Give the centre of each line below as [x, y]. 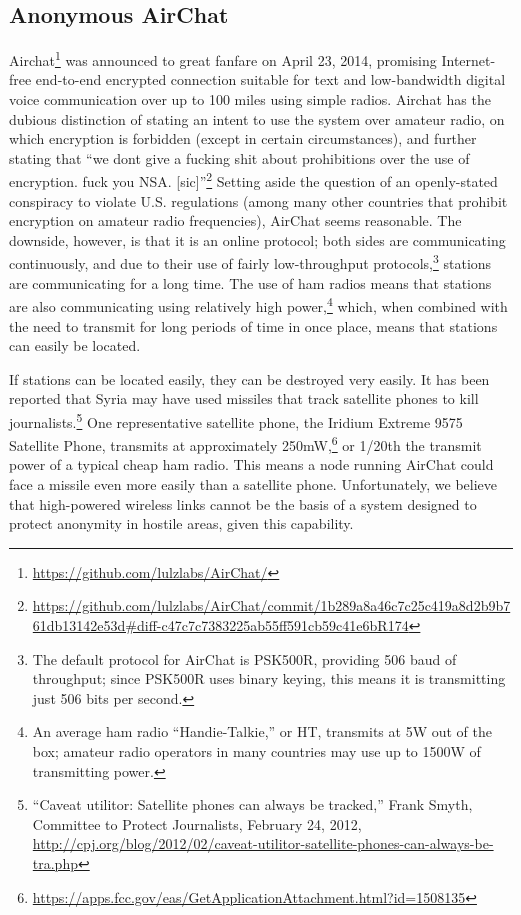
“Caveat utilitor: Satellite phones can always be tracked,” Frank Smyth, [252, 804]
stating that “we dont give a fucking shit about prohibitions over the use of [239, 157]
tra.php [55, 862]
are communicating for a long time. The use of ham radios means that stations [250, 282]
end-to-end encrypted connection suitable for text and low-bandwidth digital [270, 79]
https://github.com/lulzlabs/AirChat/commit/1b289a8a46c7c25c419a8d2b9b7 [271, 605]
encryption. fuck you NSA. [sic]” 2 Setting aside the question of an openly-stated [253, 180]
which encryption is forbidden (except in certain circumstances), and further [243, 138]
